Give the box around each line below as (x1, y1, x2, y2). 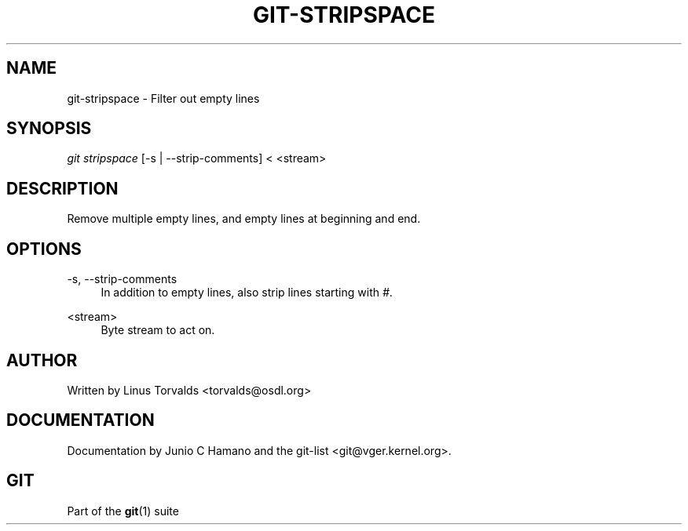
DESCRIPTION (6, 178, 119, 198)
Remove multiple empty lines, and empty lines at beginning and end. (67, 212, 421, 226)
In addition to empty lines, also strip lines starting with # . (101, 286, 393, 300)
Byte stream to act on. (101, 323, 215, 337)
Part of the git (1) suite (67, 504, 179, 518)
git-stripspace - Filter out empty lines (67, 91, 260, 105)
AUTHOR (6, 350, 78, 370)
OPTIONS (6, 238, 82, 259)
